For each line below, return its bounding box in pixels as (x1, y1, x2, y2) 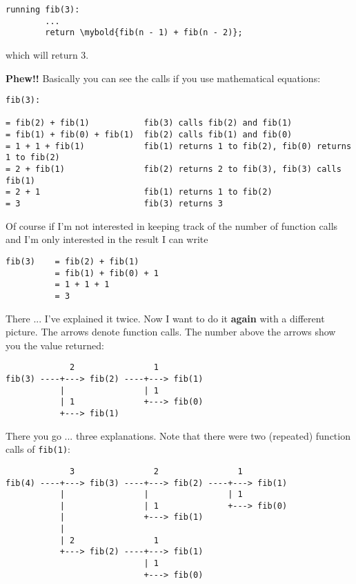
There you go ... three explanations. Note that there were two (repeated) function (6, 428, 350, 442)
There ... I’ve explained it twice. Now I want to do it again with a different (6, 311, 325, 325)
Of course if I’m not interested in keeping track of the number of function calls (6, 218, 338, 233)
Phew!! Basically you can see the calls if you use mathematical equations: (6, 70, 321, 85)
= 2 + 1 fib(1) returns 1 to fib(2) (6, 187, 273, 197)
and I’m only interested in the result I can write (6, 232, 208, 246)
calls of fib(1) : (6, 442, 70, 456)
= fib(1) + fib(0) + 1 (55, 268, 159, 278)
